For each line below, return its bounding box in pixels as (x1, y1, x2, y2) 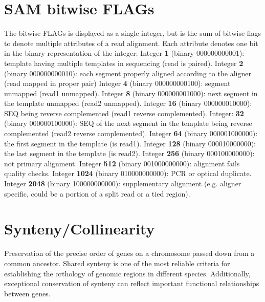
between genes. (4, 288, 51, 298)
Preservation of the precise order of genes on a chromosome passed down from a (4, 248, 255, 258)
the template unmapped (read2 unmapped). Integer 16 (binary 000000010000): (4, 98, 252, 109)
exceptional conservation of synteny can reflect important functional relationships (4, 278, 259, 289)
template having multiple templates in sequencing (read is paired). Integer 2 (4, 57, 244, 68)
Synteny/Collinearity (4, 218, 155, 239)
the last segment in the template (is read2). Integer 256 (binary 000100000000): (4, 148, 255, 159)
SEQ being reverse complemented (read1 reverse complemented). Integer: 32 (4, 107, 244, 118)
